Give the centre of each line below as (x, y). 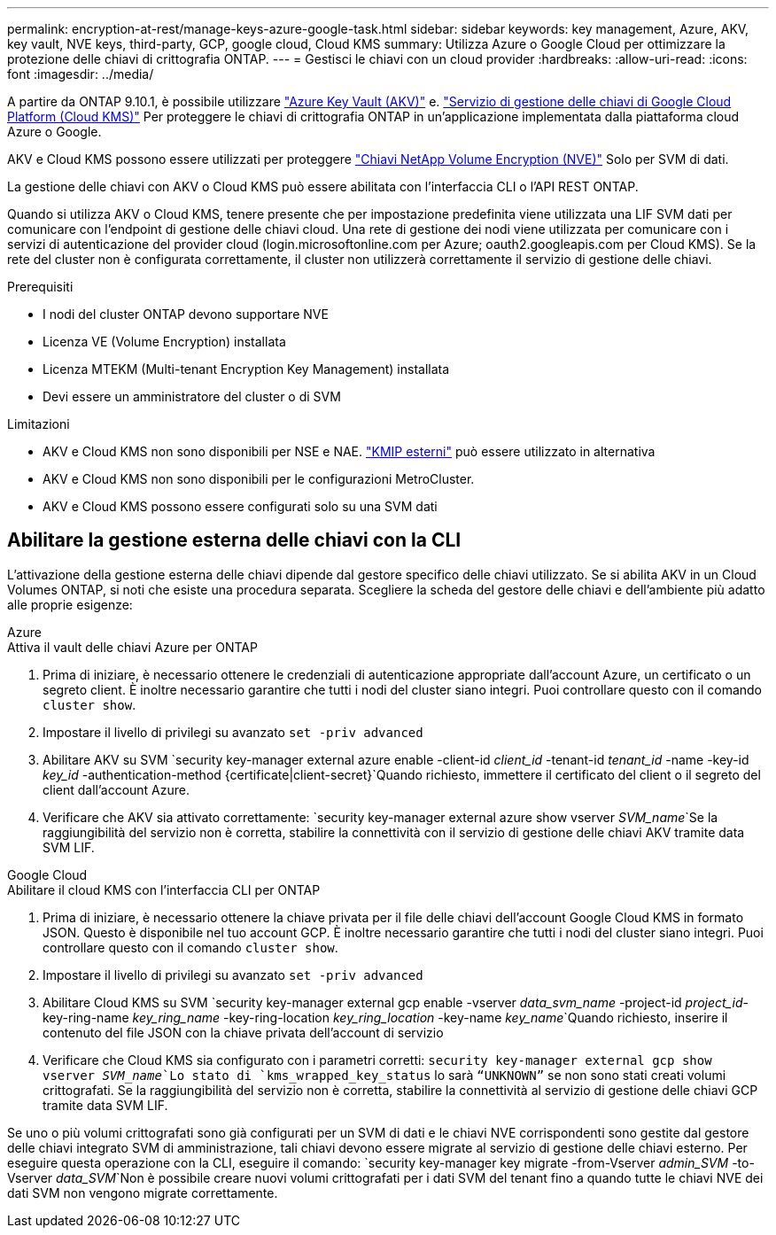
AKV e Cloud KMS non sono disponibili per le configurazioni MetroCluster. (259, 479)
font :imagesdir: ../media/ (81, 74)
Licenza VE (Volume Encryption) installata (164, 342)
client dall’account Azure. (116, 789)
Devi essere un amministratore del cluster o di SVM (192, 396)
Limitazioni (39, 424)
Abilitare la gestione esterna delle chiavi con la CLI (234, 540)
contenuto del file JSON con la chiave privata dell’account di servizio (243, 1032)
